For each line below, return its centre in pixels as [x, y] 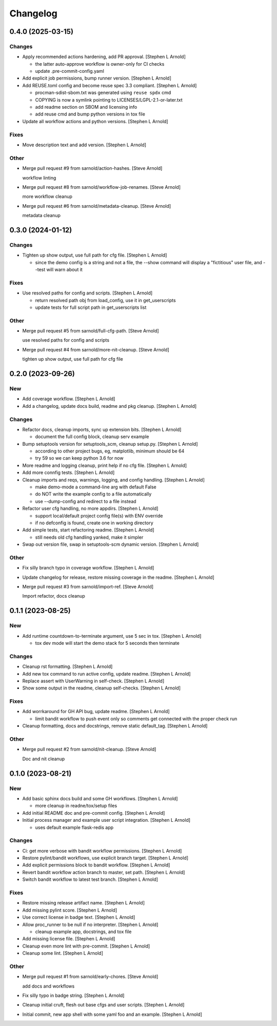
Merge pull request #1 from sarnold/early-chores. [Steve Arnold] [90, 977]
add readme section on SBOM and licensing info [86, 107]
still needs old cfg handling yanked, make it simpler [89, 537]
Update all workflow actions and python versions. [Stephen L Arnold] [95, 121]
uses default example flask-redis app [74, 827]
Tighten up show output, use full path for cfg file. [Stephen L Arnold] [95, 255]
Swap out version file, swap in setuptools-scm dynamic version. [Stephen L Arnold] [111, 544]
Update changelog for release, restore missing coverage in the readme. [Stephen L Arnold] [118, 577]
